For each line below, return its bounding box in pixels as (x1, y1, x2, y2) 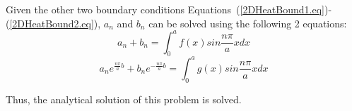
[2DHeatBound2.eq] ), (9, 15, 101, 30)
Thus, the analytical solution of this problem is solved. (6, 91, 242, 106)
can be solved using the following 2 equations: (148, 15, 347, 30)
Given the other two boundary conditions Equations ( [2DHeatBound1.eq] (6, 2, 324, 16)
